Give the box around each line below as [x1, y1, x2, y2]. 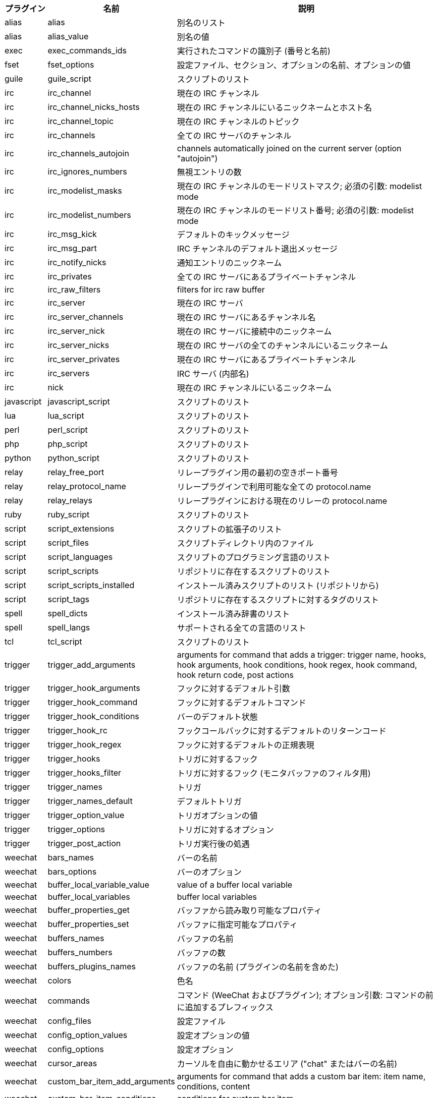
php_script [47, 439, 88, 449]
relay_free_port [47, 467, 104, 477]
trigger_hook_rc [47, 725, 107, 735]
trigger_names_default [47, 796, 133, 806]
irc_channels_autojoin [47, 148, 129, 158]
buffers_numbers [47, 947, 113, 957]
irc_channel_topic [47, 116, 114, 126]
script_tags [47, 594, 90, 604]
